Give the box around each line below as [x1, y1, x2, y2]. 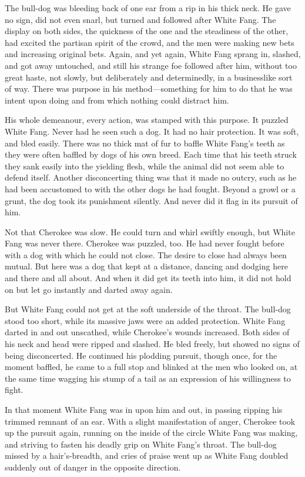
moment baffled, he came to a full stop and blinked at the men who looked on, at [5, 361, 298, 373]
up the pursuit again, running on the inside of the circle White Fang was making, [5, 426, 298, 439]
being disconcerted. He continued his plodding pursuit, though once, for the [5, 349, 277, 361]
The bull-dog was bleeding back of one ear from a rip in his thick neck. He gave [5, 2, 291, 14]
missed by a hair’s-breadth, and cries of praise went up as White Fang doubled [5, 449, 289, 462]
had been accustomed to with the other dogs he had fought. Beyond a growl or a [5, 182, 296, 195]
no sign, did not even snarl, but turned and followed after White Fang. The [5, 13, 276, 25]
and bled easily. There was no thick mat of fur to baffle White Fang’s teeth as [5, 136, 285, 149]
